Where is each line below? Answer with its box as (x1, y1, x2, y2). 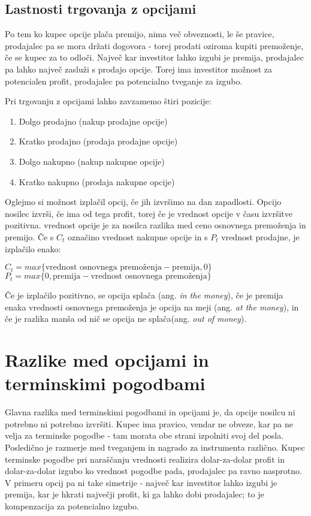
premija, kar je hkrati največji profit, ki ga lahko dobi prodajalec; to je (5, 488, 264, 500)
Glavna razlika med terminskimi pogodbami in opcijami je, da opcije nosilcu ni (5, 406, 295, 418)
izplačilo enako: (5, 242, 61, 255)
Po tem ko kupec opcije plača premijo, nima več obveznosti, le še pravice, (5, 28, 274, 40)
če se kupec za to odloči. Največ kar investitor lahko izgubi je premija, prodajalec (5, 51, 304, 64)
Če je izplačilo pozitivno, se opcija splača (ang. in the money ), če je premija (5, 289, 283, 301)
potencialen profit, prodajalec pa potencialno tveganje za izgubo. (5, 74, 243, 87)
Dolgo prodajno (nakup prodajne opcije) (19, 114, 168, 127)
